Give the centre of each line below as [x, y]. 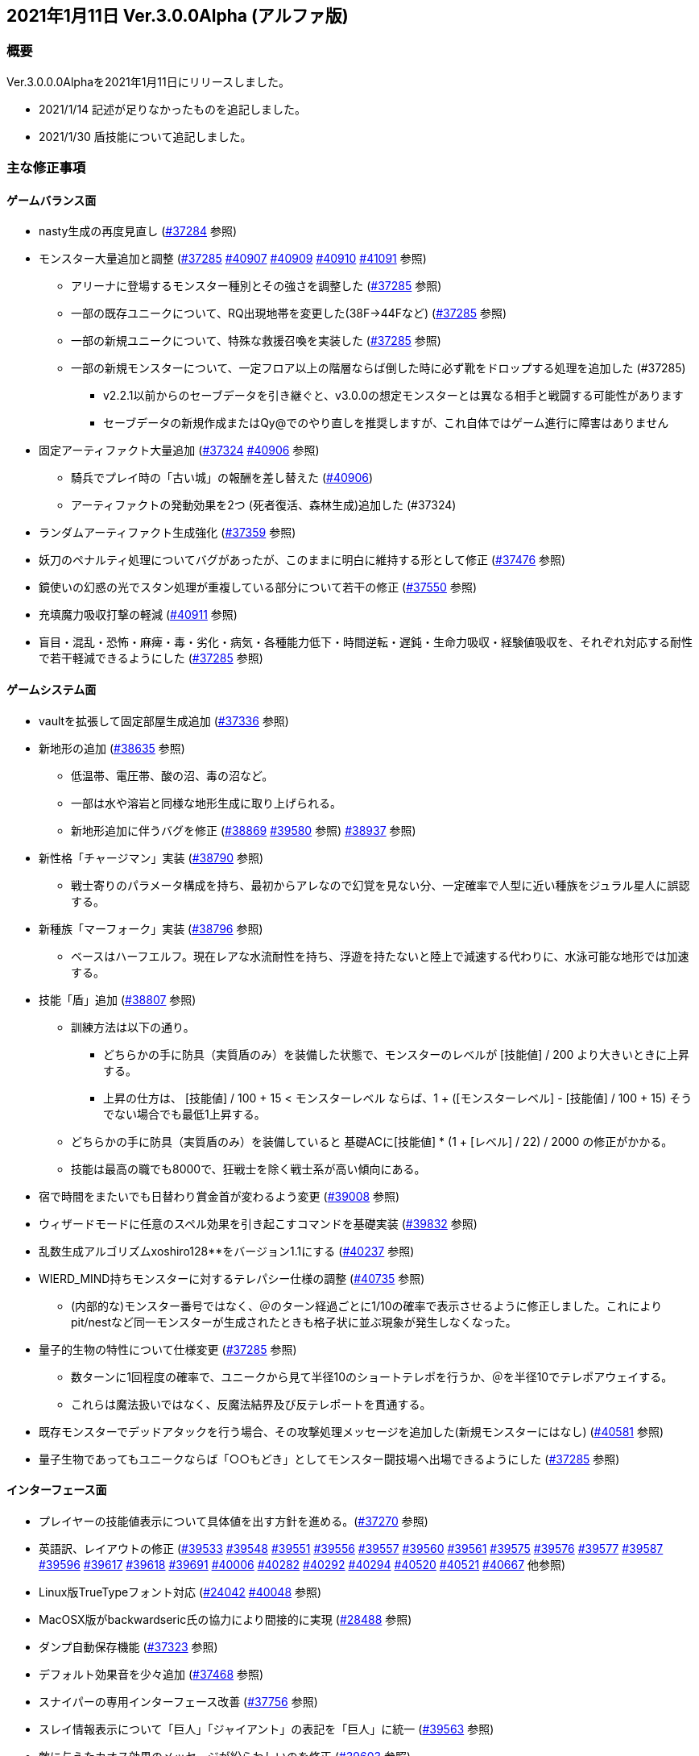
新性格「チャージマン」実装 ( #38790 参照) [151, 857]
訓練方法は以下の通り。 [133, 1027]
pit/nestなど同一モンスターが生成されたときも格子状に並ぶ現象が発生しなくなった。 [294, 1322]
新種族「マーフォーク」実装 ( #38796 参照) [151, 928]
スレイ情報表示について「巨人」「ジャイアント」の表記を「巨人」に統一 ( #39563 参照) [267, 1729]
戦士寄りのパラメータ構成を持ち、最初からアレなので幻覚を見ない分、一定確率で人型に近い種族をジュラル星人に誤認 [381, 885]
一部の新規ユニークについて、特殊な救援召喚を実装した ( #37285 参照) [256, 341]
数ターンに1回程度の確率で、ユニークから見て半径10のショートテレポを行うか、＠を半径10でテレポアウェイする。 [372, 1376]
